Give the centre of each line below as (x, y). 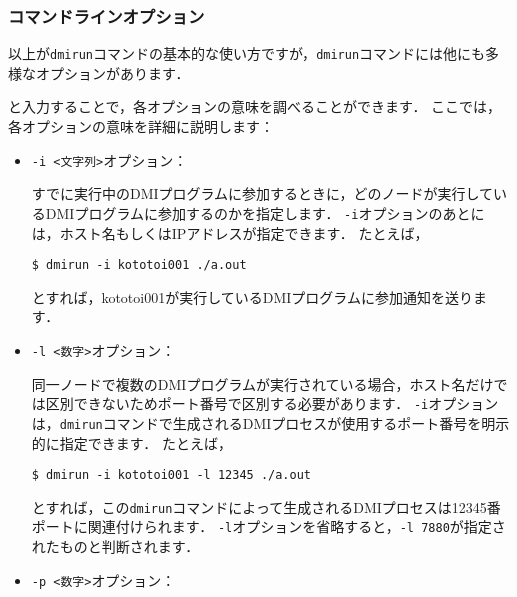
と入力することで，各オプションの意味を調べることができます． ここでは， (255, 106)
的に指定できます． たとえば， (131, 442)
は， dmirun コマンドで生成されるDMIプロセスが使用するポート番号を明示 (270, 422)
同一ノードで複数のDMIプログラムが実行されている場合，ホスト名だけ (262, 383)
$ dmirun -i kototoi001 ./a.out (139, 265)
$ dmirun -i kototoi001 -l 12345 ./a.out (171, 475)
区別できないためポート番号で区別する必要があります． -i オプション (272, 403)
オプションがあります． (112, 72)
